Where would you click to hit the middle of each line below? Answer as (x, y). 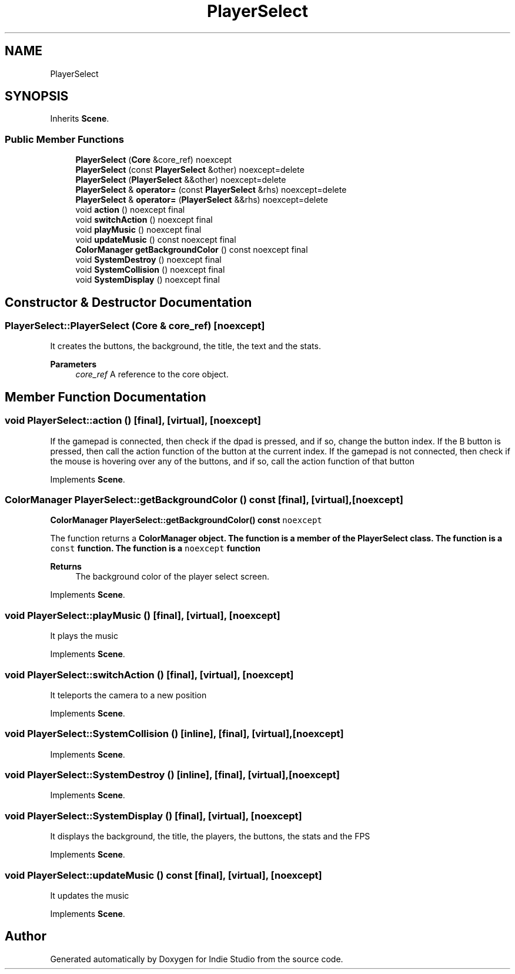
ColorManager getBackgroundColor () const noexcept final (192, 250)
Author (26, 936)
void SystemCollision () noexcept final (150, 270)
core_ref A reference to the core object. (152, 374)
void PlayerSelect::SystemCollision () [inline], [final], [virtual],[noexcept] (174, 734)
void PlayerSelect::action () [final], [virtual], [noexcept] (133, 421)
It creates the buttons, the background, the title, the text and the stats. (185, 346)
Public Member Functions (64, 139)
